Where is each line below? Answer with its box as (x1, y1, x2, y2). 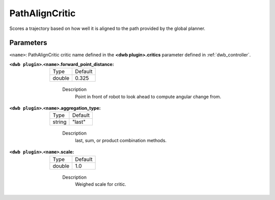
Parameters (9, 39, 47, 47)
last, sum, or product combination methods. (75, 137, 167, 143)
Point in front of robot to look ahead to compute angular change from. (75, 93, 222, 99)
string (52, 118, 67, 125)
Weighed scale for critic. (75, 181, 127, 187)
